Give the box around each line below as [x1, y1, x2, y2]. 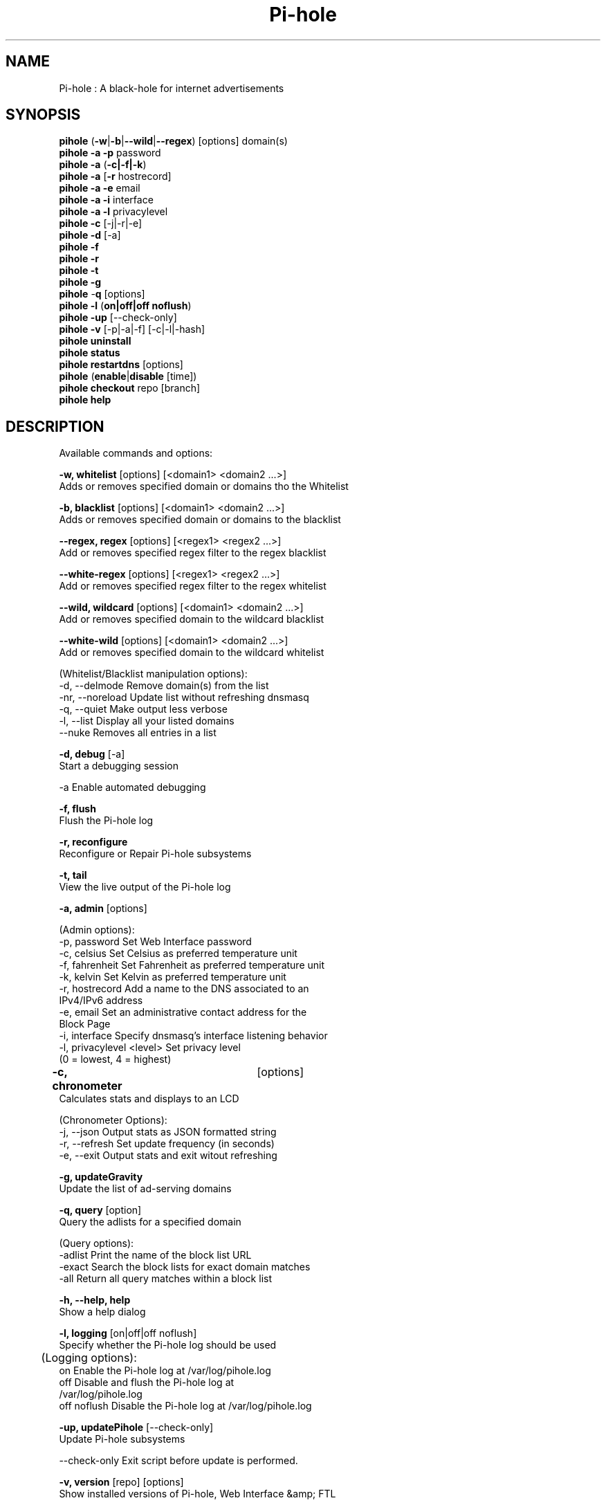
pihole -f [59, 241, 99, 253]
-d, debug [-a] [59, 748, 125, 760]
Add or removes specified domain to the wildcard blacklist [59, 613, 324, 626]
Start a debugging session [59, 760, 179, 772]
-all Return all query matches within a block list [59, 1273, 272, 1285]
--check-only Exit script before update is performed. [59, 1454, 298, 1467]
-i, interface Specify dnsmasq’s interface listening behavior [59, 1030, 328, 1042]
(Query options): [59, 1237, 134, 1250]
